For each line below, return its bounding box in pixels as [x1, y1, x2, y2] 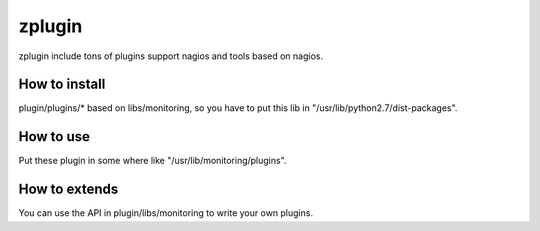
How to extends [18, 181, 119, 198]
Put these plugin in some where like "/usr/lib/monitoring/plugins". [18, 155, 287, 167]
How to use [18, 128, 90, 145]
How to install [18, 76, 106, 93]
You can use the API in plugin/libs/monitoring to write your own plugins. [18, 207, 314, 219]
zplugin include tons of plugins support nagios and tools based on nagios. [18, 50, 324, 62]
